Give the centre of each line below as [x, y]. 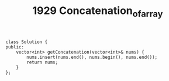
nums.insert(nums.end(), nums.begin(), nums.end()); [92, 57]
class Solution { [27, 42]
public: [15, 47]
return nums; [42, 62]
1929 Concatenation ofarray [98, 12]
